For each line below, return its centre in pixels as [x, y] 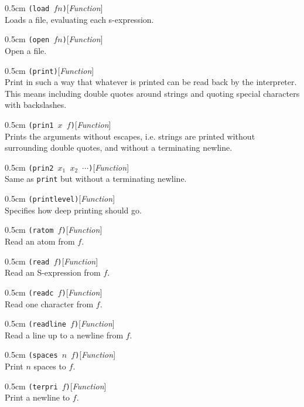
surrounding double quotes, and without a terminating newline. [119, 147]
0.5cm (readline [35, 323]
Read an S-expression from [53, 272]
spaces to [50, 366]
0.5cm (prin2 [29, 167]
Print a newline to [37, 397]
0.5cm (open [27, 39]
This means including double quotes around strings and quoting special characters [152, 93]
